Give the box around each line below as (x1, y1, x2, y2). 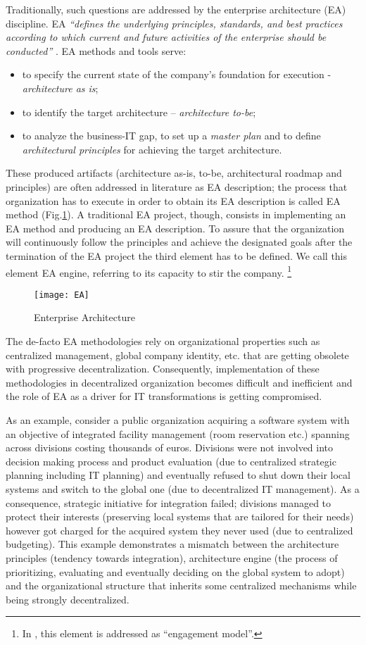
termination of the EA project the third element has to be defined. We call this (6, 248, 348, 263)
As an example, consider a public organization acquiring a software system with (6, 412, 350, 427)
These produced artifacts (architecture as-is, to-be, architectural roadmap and (6, 165, 342, 180)
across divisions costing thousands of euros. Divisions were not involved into (6, 440, 334, 455)
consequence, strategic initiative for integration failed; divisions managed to (6, 495, 332, 510)
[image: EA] (34, 289, 89, 300)
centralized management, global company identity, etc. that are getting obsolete (6, 347, 349, 362)
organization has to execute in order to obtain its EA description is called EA (6, 193, 341, 208)
